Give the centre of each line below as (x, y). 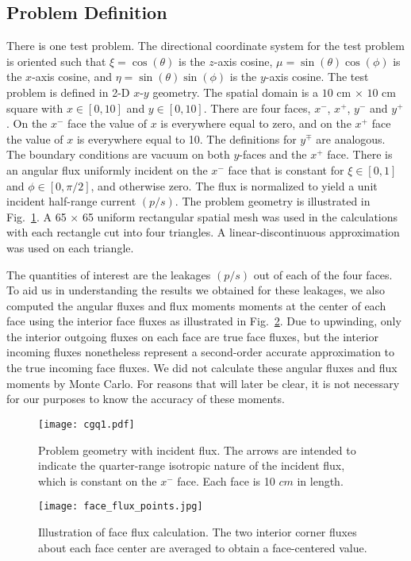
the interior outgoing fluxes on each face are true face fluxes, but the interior (192, 336)
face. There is (360, 154)
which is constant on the (98, 480)
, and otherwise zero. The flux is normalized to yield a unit (234, 185)
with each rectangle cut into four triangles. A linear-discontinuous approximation (203, 232)
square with (35, 108)
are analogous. (351, 138)
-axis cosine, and (72, 77)
